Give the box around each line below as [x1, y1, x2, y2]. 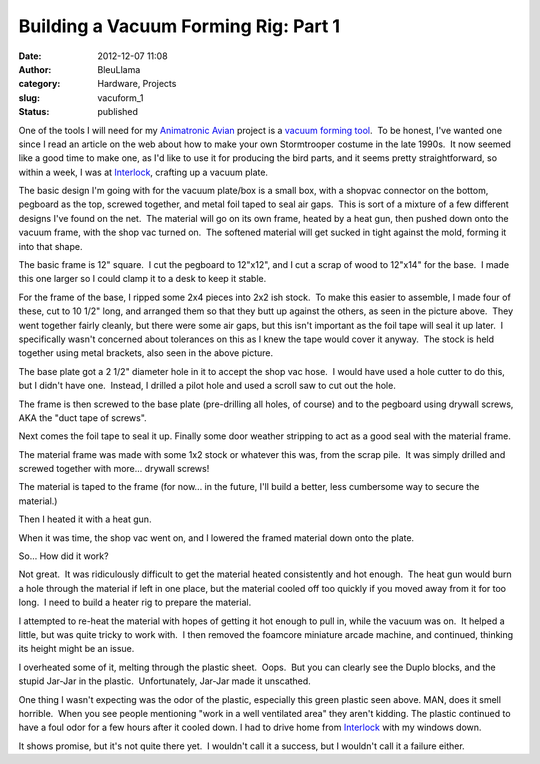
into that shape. [18, 240, 83, 252]
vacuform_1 [97, 91, 144, 104]
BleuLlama [97, 63, 141, 75]
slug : [18, 91, 40, 104]
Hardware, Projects [97, 78, 177, 90]
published [97, 106, 139, 118]
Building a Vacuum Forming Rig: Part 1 [18, 15, 340, 37]
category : [18, 78, 61, 90]
